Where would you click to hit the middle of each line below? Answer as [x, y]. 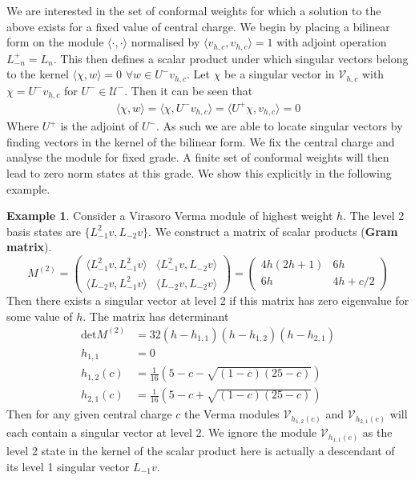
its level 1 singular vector [68, 466]
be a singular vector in [280, 74]
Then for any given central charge [89, 414]
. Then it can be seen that [189, 90]
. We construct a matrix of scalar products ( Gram [273, 231]
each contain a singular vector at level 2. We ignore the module [162, 432]
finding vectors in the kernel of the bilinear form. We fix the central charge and [201, 141]
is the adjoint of [99, 126]
